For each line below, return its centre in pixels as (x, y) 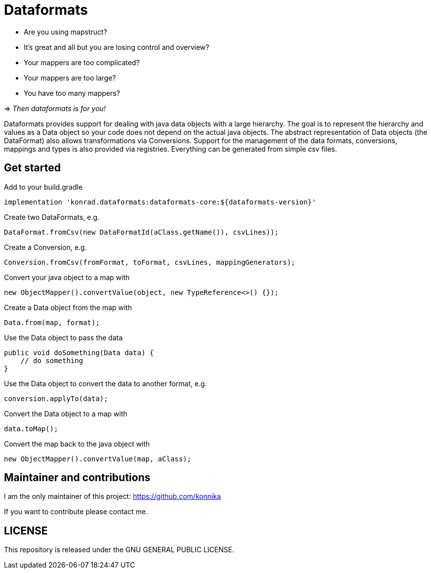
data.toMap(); (31, 429)
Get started (32, 168)
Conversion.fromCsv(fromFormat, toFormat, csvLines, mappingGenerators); (150, 262)
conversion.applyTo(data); (56, 398)
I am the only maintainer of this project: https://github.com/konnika (113, 496)
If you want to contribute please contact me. (76, 512)
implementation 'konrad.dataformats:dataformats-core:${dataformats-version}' (160, 202)
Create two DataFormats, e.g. (52, 217)
